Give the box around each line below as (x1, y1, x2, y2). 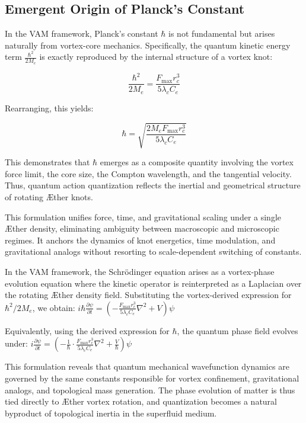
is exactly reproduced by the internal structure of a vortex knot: (39, 50, 273, 63)
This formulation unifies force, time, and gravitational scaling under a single (5, 210, 282, 223)
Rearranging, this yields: (5, 102, 94, 114)
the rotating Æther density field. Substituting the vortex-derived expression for (5, 289, 292, 301)
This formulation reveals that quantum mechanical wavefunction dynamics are (5, 360, 289, 373)
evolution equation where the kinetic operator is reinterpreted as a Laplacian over (5, 277, 302, 289)
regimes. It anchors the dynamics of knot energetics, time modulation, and (5, 233, 276, 246)
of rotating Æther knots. (5, 190, 93, 203)
